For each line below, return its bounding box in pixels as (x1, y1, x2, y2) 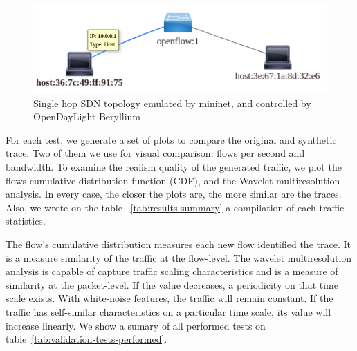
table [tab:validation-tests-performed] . (6, 332, 167, 346)
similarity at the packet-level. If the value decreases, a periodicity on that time (6, 277, 338, 292)
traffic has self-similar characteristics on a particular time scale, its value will (6, 305, 331, 319)
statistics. (6, 214, 46, 228)
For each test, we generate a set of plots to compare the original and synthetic (6, 132, 337, 146)
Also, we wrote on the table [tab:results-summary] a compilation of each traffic (6, 200, 345, 214)
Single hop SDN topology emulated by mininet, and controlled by (33, 95, 311, 110)
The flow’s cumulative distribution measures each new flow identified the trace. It (6, 237, 351, 252)
